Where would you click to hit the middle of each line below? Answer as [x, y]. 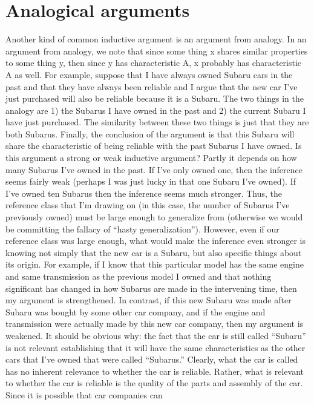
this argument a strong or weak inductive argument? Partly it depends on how [151, 158]
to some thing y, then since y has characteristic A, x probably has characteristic [154, 63]
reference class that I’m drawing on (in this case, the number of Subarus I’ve [148, 205]
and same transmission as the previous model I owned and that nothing [139, 276]
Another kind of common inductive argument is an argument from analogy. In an [156, 39]
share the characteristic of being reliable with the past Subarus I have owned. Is [154, 146]
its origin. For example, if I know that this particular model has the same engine [155, 264]
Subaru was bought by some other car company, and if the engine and [136, 311]
